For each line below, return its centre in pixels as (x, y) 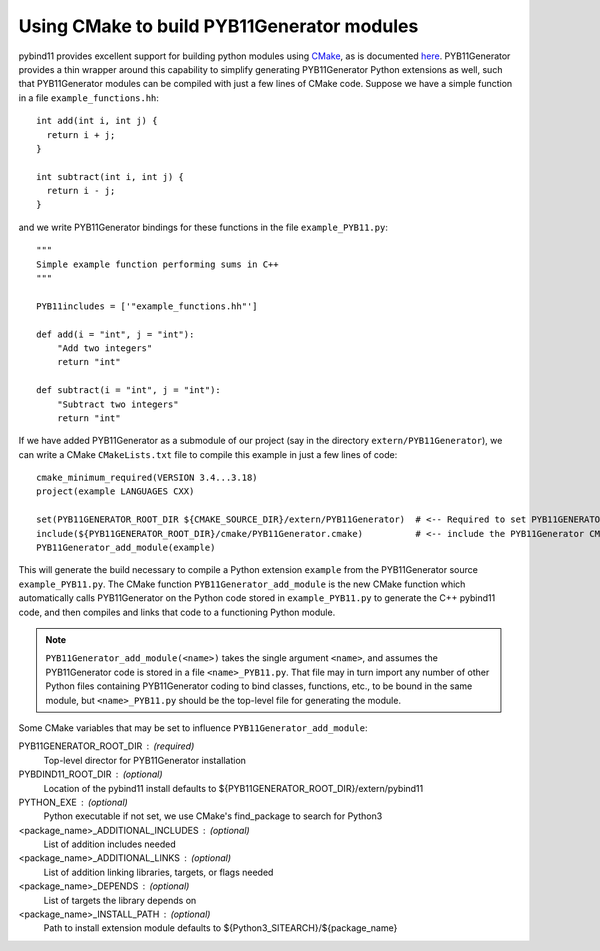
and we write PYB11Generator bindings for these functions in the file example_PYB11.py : (203, 227)
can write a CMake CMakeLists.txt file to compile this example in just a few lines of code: (208, 454)
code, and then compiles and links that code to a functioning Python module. (177, 612)
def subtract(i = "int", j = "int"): (129, 390)
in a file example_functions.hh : (89, 97)
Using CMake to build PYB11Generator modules (218, 26)
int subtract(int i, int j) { (110, 176)
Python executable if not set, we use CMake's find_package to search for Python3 (213, 816)
